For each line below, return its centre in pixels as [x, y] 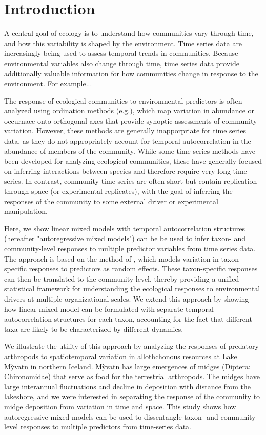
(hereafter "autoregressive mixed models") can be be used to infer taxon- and [125, 238]
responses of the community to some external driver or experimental [111, 201]
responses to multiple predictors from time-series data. [106, 427]
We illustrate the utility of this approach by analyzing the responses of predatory [131, 346]
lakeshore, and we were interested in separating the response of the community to [132, 396]
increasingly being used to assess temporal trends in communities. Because [121, 53]
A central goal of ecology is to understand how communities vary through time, [129, 33]
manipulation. [26, 211]
